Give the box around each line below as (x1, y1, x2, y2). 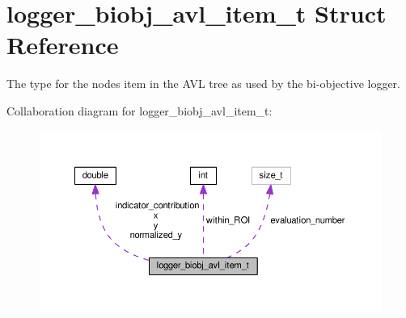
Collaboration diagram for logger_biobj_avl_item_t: (6, 102, 273, 119)
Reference (6, 28, 119, 61)
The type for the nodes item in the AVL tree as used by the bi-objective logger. (6, 75, 401, 92)
